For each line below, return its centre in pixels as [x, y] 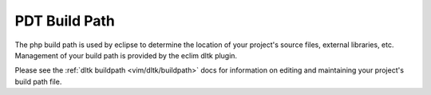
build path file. [38, 81]
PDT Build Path [65, 21]
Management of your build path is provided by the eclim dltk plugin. [126, 55]
